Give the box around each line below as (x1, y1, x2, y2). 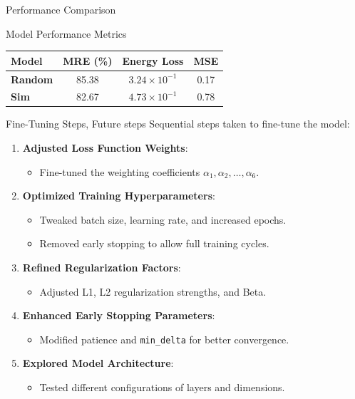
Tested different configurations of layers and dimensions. (39, 380, 285, 395)
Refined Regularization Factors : (22, 260, 181, 275)
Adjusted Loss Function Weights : (22, 140, 188, 155)
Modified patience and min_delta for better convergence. (39, 331, 289, 346)
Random (11, 71, 53, 86)
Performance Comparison (6, 2, 116, 16)
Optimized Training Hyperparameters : (22, 188, 215, 203)
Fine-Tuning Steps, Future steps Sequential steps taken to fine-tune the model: (6, 116, 350, 131)
